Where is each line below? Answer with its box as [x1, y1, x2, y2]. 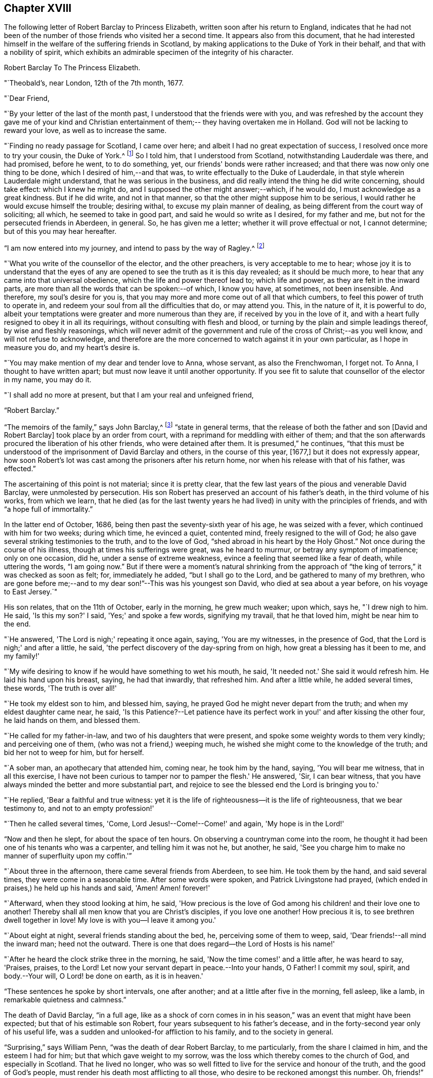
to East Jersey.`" [4, 587, 57, 596]
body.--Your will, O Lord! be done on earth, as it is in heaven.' [4, 972, 203, 981]
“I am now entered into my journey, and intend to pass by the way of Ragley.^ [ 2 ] [4, 242, 265, 252]
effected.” [4, 464, 36, 473]
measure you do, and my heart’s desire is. [4, 343, 140, 352]
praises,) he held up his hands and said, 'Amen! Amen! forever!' [4, 884, 210, 893]
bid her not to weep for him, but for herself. [4, 748, 144, 757]
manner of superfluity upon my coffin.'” [4, 852, 132, 860]
